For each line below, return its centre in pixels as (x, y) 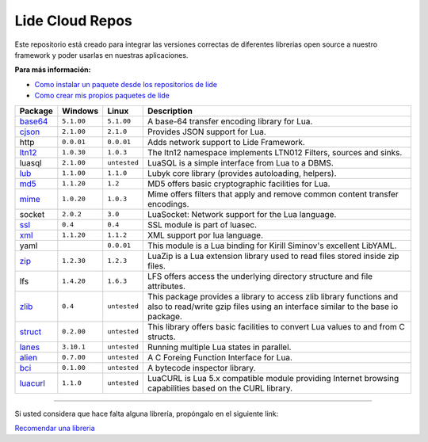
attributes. (166, 286)
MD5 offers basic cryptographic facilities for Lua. (239, 184)
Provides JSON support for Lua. (207, 131)
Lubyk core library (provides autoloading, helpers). (242, 173)
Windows (80, 111)
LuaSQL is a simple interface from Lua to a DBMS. (241, 162)
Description (170, 111)
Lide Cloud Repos (73, 21)
